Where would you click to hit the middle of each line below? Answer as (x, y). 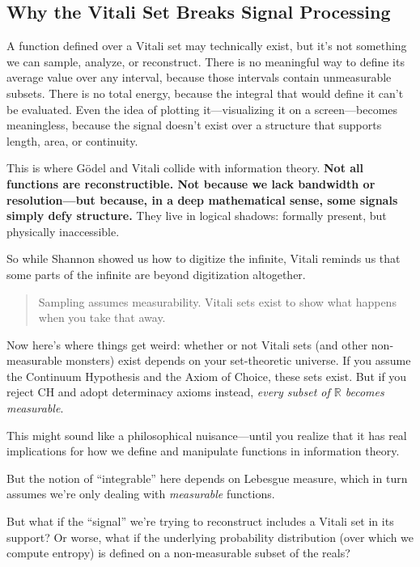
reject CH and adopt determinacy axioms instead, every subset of (168, 392)
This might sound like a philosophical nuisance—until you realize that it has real (207, 435)
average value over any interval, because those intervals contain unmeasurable (199, 77)
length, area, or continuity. (72, 140)
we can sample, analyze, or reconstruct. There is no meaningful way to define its (206, 61)
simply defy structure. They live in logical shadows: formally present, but (197, 216)
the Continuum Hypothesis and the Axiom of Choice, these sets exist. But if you (207, 376)
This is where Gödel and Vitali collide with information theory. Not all (185, 168)
